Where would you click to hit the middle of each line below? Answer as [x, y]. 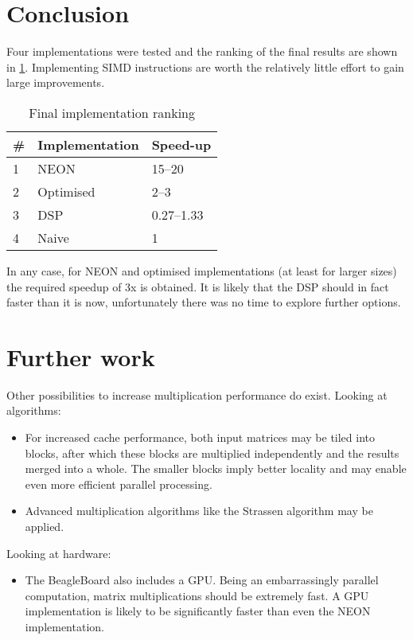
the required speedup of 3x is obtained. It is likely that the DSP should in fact [198, 286]
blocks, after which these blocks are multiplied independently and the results [212, 453]
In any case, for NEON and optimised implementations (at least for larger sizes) [202, 270]
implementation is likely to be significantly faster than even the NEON [198, 611]
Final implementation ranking [112, 112]
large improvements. [56, 82]
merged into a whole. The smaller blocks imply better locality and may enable [216, 468]
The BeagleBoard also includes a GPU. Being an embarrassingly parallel [202, 580]
